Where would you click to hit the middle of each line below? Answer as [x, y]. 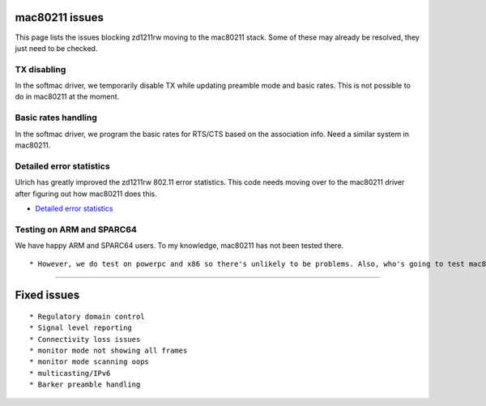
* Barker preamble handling [85, 385]
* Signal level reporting [81, 328]
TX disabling [40, 69]
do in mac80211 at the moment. [67, 96]
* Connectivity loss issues [85, 339]
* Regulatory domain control [87, 316]
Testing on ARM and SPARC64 [76, 229]
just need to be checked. [56, 48]
